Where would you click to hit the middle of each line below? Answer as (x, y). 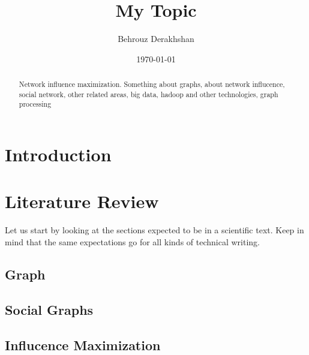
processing (35, 104)
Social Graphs (49, 309)
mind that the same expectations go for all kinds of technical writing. (132, 241)
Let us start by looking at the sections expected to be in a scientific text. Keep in (154, 230)
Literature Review (82, 201)
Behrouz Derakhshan (156, 39)
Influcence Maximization (83, 345)
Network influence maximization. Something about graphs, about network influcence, (152, 84)
